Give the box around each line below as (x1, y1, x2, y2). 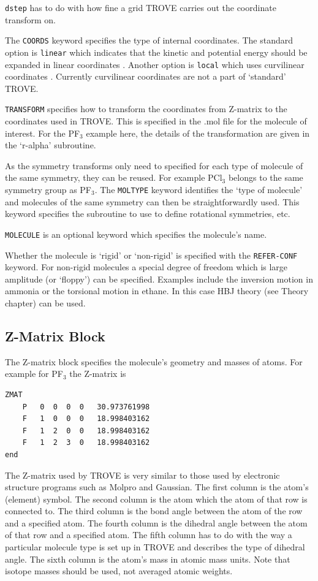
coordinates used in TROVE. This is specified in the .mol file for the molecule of (5, 115, 307, 127)
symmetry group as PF (5, 183, 92, 196)
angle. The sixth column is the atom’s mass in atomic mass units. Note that (5, 552, 290, 565)
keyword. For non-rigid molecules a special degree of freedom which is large (5, 260, 288, 273)
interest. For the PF (5, 126, 80, 139)
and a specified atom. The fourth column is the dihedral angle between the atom (5, 516, 308, 529)
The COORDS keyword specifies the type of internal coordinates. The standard (5, 34, 293, 47)
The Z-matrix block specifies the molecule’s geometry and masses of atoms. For (5, 355, 303, 368)
